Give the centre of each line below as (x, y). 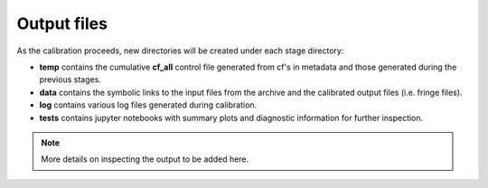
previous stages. (70, 80)
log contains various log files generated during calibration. (148, 105)
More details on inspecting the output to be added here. (145, 159)
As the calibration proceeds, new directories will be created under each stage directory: (180, 51)
